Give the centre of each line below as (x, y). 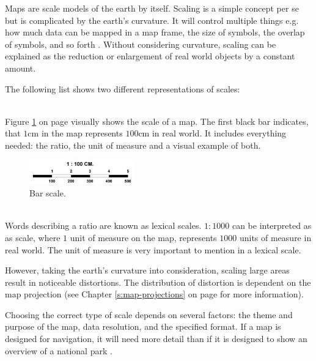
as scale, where (33, 237)
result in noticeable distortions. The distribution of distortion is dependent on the (158, 282)
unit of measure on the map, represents (143, 237)
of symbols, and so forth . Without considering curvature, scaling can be (141, 44)
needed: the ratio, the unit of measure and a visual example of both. (133, 145)
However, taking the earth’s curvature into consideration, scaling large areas (147, 270)
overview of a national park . (59, 350)
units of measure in (275, 237)
